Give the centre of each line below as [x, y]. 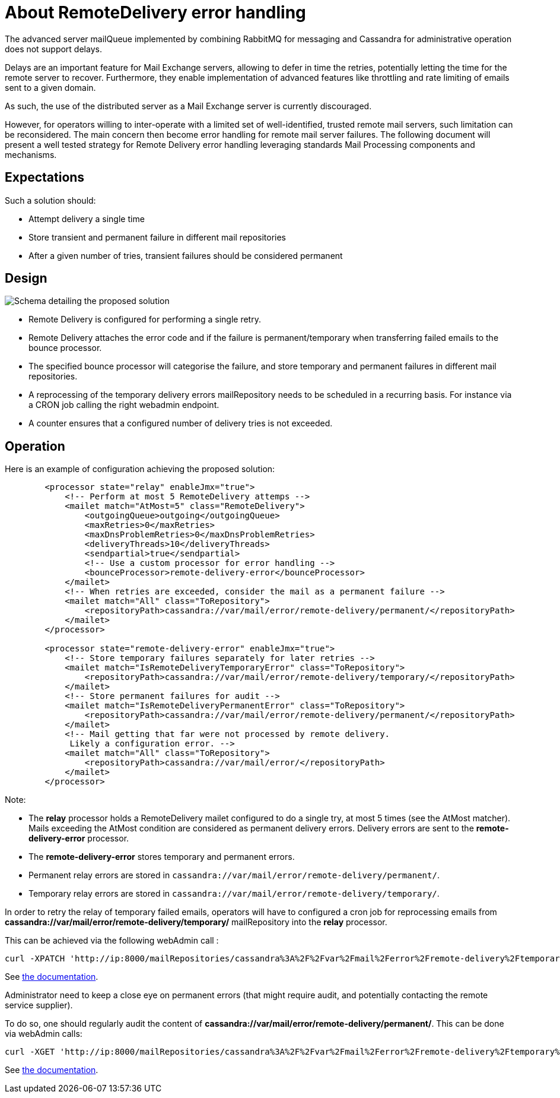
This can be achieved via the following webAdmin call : [112, 941]
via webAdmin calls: [44, 1034]
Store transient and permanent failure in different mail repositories [157, 237]
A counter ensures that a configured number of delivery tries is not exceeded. [181, 423]
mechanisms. [31, 154]
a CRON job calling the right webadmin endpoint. [124, 405]
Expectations [45, 178]
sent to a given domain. [50, 87]
